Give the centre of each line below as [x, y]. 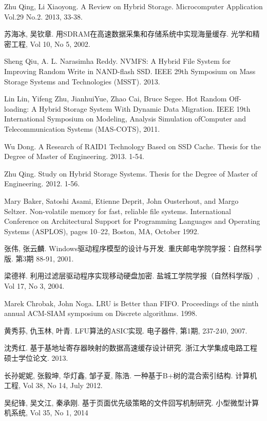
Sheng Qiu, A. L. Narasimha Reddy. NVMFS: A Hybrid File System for [118, 61]
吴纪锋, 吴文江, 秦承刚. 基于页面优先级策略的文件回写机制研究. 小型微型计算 [132, 402]
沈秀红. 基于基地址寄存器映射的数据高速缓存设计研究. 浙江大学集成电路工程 [131, 348]
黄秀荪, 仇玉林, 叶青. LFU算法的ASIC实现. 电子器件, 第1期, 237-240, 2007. [126, 330]
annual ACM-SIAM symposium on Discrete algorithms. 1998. [101, 313]
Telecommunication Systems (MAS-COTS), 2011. [82, 128]
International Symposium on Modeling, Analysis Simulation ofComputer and [125, 119]
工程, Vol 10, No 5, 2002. [51, 43]
